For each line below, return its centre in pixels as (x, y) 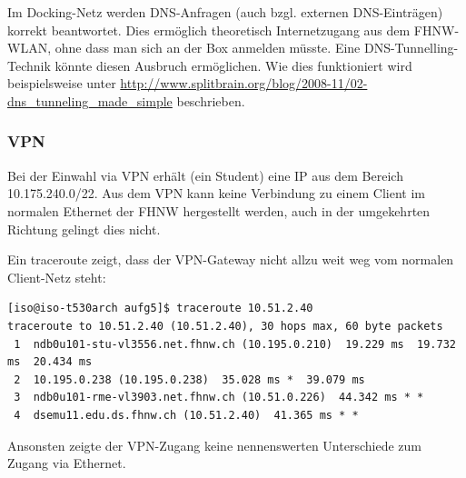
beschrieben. (211, 100)
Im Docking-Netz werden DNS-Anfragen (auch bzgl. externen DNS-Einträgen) (225, 12)
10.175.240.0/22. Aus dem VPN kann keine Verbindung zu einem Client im (216, 193)
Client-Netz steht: (57, 277)
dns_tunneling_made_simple (90, 100)
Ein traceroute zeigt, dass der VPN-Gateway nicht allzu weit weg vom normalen (231, 259)
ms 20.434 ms (50, 362)
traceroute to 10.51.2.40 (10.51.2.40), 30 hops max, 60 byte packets (225, 326)
